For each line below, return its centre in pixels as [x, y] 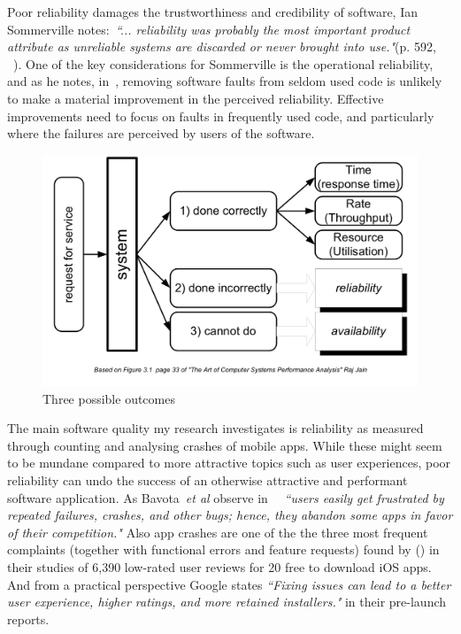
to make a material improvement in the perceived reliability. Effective [196, 98]
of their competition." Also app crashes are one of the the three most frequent [218, 532]
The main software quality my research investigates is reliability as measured [215, 428]
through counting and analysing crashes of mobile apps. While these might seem [225, 445]
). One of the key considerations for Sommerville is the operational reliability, [223, 63]
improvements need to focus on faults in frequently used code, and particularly [221, 116]
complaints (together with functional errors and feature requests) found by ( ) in [223, 549]
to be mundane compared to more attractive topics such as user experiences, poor [229, 463]
